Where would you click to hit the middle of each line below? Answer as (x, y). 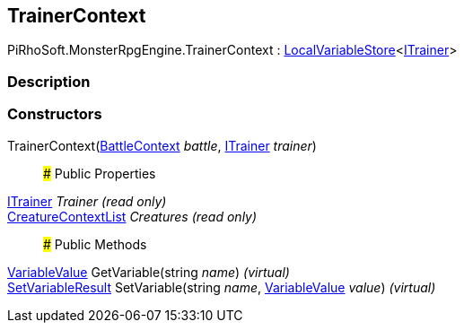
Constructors (55, 114)
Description (49, 81)
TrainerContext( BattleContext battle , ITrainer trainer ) (162, 145)
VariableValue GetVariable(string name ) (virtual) (149, 272)
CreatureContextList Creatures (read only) (132, 216)
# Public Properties (100, 173)
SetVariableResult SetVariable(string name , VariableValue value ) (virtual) (222, 287)
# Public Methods (95, 244)
